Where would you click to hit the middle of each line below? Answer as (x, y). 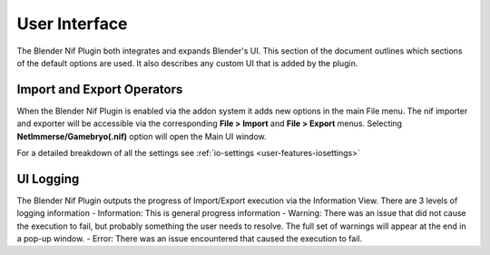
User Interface (72, 24)
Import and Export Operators (100, 89)
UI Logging (48, 178)
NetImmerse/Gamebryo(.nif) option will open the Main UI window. (142, 136)
